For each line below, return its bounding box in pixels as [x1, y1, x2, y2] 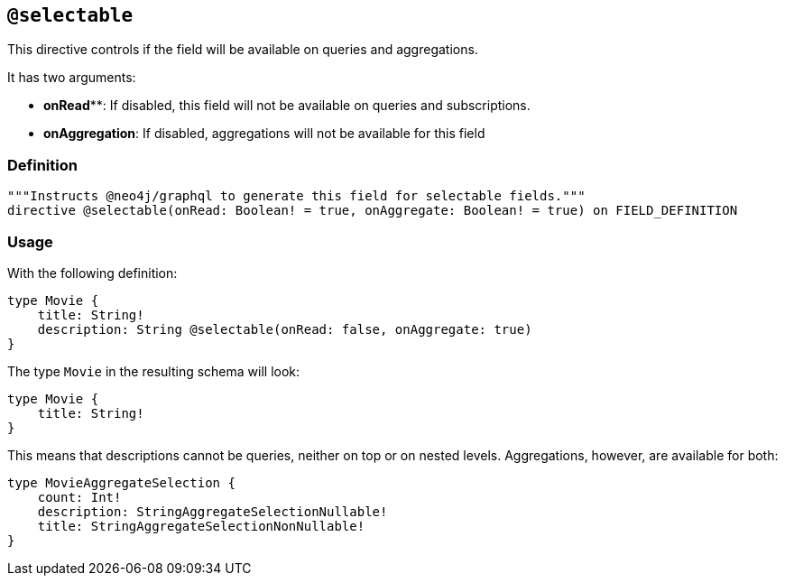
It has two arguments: [7, 69, 136, 86]
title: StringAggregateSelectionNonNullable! [37, 518, 365, 533]
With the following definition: [7, 264, 178, 281]
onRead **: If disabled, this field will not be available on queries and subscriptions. [43, 97, 531, 114]
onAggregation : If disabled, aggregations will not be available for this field [43, 125, 485, 142]
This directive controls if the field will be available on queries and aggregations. [7, 42, 478, 58]
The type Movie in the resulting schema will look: [7, 363, 300, 379]
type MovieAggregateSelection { [7, 475, 235, 490]
